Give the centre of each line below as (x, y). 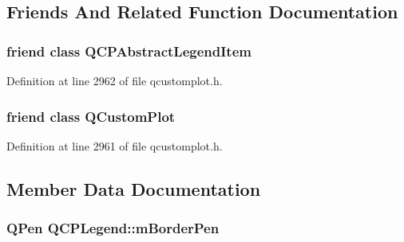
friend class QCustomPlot (91, 116)
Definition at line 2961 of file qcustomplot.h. (115, 145)
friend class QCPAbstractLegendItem (129, 51)
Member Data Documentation (134, 188)
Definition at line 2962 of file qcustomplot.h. (115, 80)
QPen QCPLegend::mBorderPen (113, 228)
